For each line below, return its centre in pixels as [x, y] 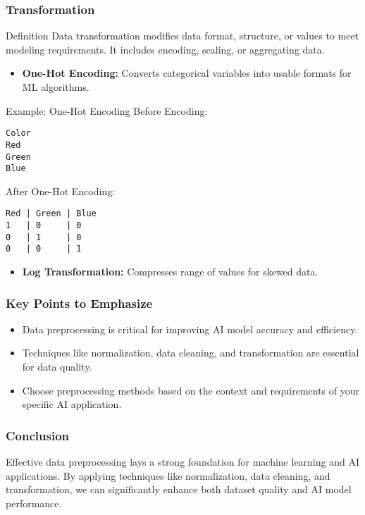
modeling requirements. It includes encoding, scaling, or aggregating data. [165, 49]
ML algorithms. [56, 87]
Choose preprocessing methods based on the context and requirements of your [191, 390]
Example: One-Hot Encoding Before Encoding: [107, 110]
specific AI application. [72, 404]
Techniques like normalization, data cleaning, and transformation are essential [191, 353]
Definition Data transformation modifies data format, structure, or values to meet [182, 36]
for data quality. [57, 367]
